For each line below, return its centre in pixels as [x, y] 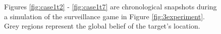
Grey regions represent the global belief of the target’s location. [102, 26]
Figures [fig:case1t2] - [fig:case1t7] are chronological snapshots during [111, 6]
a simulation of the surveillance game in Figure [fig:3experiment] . [104, 16]
